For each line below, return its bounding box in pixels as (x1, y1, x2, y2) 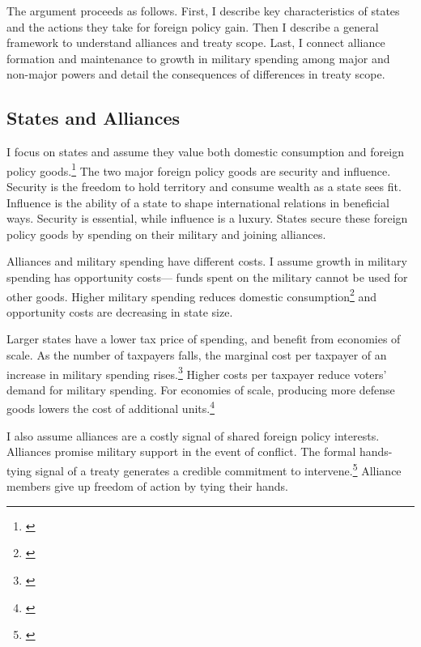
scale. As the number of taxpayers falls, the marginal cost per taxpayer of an (6, 347, 387, 364)
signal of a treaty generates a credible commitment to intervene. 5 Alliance (35, 459, 402, 479)
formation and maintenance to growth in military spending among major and (6, 49, 390, 66)
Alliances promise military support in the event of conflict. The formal (6, 443, 356, 460)
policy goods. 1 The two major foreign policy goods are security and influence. (6, 160, 391, 179)
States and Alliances (6, 105, 181, 130)
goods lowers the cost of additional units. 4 (6, 398, 215, 417)
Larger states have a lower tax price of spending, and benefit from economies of (6, 330, 401, 347)
